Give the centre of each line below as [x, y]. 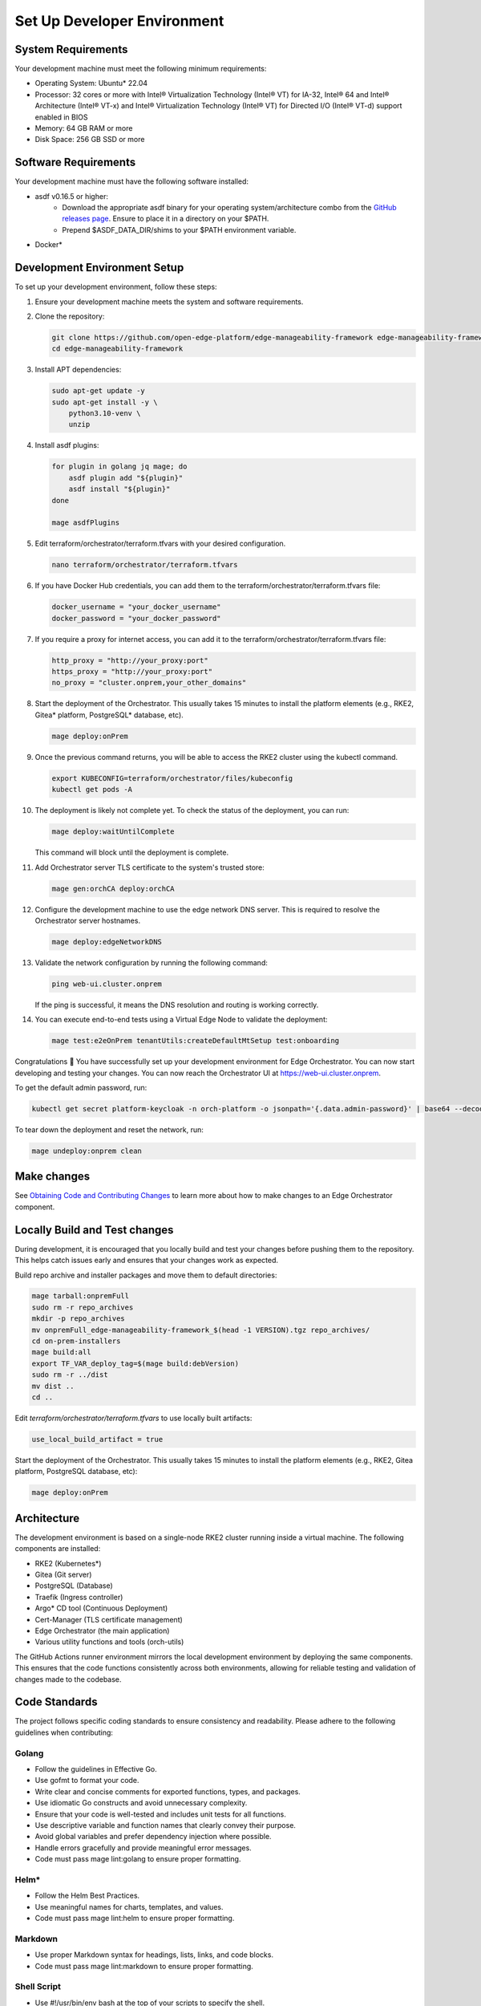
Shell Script [38, 1987]
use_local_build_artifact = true [97, 1439]
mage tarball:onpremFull [81, 1296]
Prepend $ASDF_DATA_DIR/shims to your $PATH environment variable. [179, 229]
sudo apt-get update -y [99, 391]
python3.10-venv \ [105, 414]
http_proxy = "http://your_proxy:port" [130, 660]
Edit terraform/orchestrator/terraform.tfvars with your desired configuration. [160, 544]
